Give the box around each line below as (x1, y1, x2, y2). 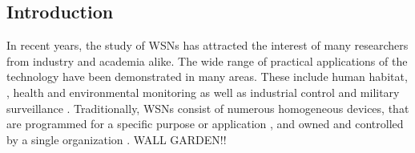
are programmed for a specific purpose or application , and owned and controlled (6, 115, 404, 132)
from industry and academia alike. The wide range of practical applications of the (6, 52, 408, 69)
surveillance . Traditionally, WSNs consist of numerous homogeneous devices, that (6, 99, 409, 116)
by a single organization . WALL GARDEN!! (6, 131, 227, 147)
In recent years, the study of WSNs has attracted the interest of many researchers (6, 37, 409, 54)
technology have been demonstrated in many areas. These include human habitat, (6, 68, 408, 85)
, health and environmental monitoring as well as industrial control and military (6, 83, 400, 100)
